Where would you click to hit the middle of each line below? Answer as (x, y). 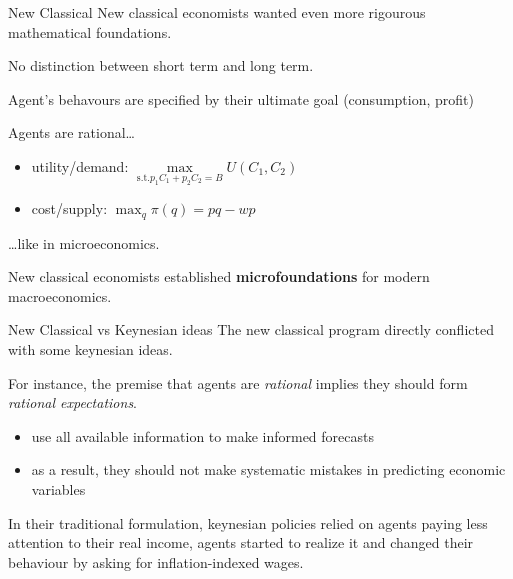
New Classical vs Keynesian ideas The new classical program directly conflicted (251, 329)
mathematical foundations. (90, 31)
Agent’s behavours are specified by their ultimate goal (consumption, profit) (241, 98)
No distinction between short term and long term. (161, 65)
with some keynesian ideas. (90, 348)
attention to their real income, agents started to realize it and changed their (241, 542)
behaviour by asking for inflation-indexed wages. (156, 561)
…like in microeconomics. (84, 242)
